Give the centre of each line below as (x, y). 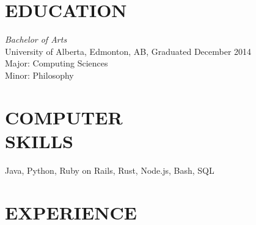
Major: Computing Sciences (57, 63)
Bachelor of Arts (36, 39)
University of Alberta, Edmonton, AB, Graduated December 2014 (128, 51)
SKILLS (39, 141)
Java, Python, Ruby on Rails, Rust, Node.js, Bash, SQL (110, 170)
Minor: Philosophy (39, 75)
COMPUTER (64, 117)
